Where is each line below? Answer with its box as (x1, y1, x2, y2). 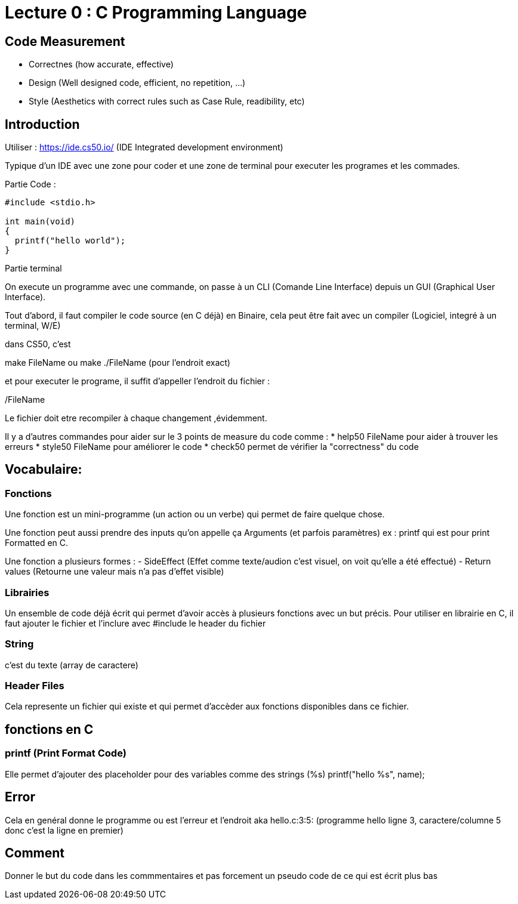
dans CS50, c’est (5, 339, 71, 350)
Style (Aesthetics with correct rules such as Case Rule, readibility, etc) (29, 96, 305, 107)
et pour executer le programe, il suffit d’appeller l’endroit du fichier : (5, 376, 270, 387)
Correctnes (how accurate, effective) (29, 59, 174, 70)
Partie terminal (5, 263, 62, 274)
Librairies (5, 586, 50, 598)
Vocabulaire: (5, 462, 82, 477)
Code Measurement (5, 33, 125, 49)
